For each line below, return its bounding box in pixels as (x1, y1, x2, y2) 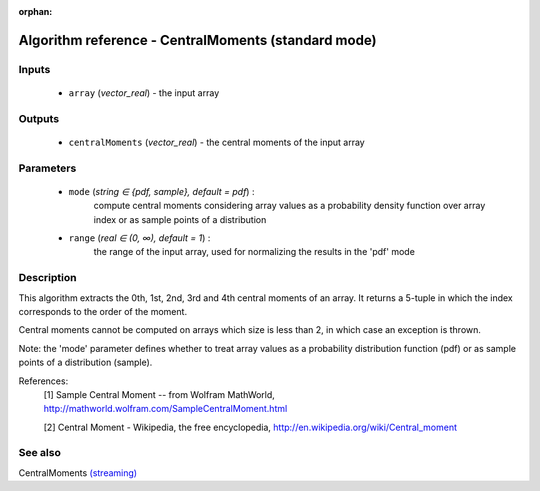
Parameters (18, 161, 77, 175)
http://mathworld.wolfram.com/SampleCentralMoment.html (43, 403, 288, 415)
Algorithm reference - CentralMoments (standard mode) (18, 31, 377, 49)
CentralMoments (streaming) (18, 466, 138, 479)
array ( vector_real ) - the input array (68, 86, 220, 99)
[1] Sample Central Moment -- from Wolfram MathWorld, (43, 388, 275, 400)
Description (18, 271, 77, 285)
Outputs (18, 111, 60, 125)
